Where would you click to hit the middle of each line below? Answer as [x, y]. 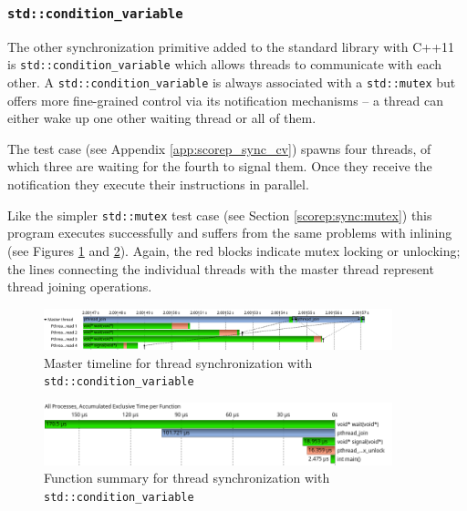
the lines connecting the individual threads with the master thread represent [221, 268]
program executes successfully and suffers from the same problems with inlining [230, 233]
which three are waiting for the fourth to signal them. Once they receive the [220, 166]
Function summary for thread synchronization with [187, 478]
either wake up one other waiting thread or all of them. [162, 118]
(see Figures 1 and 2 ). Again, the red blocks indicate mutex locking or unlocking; [234, 250]
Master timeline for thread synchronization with [178, 362]
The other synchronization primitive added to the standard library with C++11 [231, 46]
